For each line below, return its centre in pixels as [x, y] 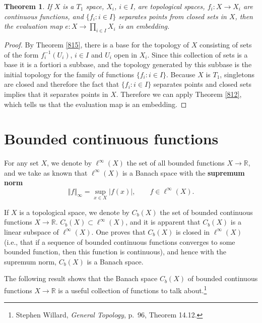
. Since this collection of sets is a [198, 54]
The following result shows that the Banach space [81, 278]
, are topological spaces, [169, 6]
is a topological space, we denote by [74, 212]
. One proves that [118, 231]
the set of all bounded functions [176, 163]
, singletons [237, 74]
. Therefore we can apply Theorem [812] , [179, 94]
